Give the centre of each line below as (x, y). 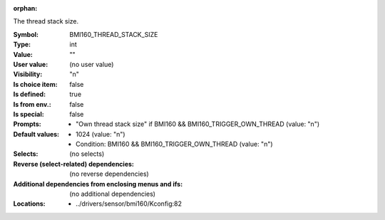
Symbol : (26, 34)
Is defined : (30, 94)
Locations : (29, 204)
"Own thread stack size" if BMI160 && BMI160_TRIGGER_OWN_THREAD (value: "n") (198, 124)
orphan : (25, 8)
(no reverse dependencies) (109, 174)
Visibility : (28, 74)
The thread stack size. (46, 21)
